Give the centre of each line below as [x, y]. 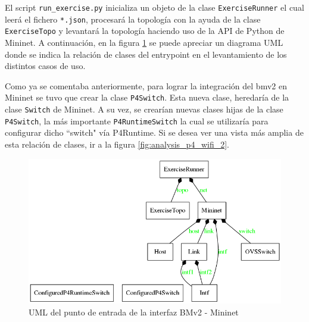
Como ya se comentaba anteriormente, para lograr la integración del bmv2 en [146, 85]
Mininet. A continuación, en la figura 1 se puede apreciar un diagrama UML [144, 42]
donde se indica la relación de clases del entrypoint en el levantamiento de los [146, 54]
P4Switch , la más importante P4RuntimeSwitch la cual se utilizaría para [137, 121]
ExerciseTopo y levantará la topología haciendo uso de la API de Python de [145, 31]
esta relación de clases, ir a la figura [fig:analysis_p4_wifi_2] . [117, 144]
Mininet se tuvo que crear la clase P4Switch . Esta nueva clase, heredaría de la [147, 97]
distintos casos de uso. [45, 66]
